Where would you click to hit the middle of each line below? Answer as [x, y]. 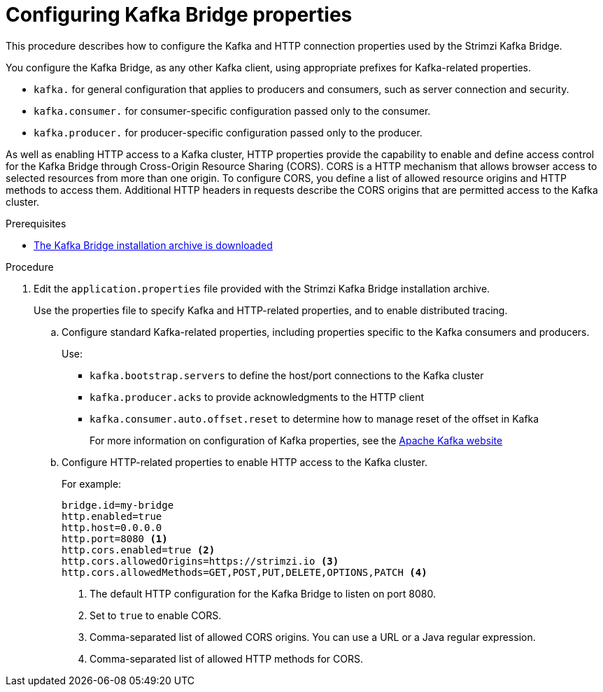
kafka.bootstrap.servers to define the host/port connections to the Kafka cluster [287, 375]
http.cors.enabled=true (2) [139, 550]
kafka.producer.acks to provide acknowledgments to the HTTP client [257, 397]
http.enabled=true [112, 516]
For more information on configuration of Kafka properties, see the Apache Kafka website [296, 440]
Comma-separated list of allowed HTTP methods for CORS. [226, 658]
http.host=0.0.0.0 [112, 527]
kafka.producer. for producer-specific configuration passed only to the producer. [228, 132]
